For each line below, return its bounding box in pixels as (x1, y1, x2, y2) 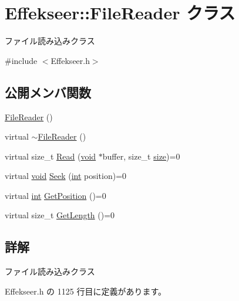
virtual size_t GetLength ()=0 (5, 209, 115, 221)
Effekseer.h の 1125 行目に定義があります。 (5, 285, 167, 297)
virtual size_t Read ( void (5, 150, 96, 162)
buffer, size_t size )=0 (102, 150, 180, 162)
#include (5, 54, 38, 66)
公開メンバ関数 (5, 83, 91, 101)
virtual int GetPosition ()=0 (5, 189, 106, 201)
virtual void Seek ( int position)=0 (5, 170, 127, 182)
